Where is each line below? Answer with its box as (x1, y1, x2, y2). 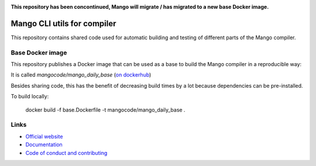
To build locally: (11, 93, 49, 100)
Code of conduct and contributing (25, 149, 108, 156)
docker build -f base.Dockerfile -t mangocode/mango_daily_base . (25, 106, 186, 113)
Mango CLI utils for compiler (11, 18, 116, 29)
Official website (25, 133, 63, 140)
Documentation (25, 141, 63, 148)
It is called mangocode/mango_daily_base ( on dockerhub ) (11, 71, 152, 78)
